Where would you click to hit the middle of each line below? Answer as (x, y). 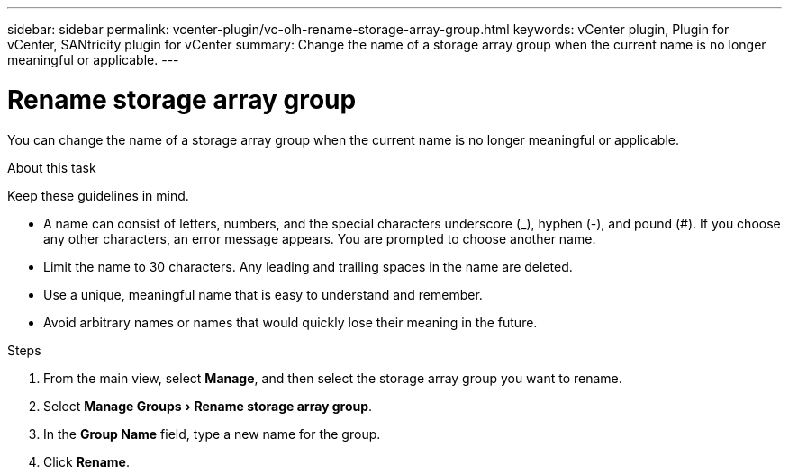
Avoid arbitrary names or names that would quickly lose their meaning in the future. (290, 322)
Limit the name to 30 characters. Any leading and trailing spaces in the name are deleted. (308, 266)
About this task (52, 167)
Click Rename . (87, 461)
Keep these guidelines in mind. (98, 195)
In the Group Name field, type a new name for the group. (212, 434)
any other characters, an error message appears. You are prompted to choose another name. (320, 238)
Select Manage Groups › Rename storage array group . (208, 406)
